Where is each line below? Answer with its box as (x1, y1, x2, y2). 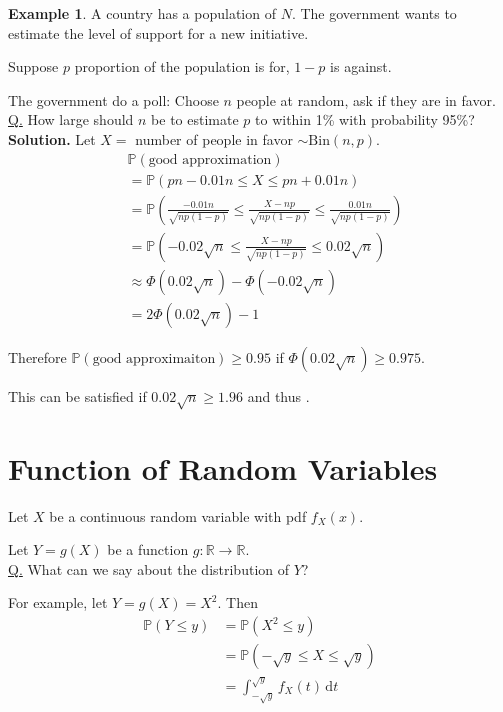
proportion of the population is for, (74, 56, 290, 77)
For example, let (8, 592, 108, 613)
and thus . (247, 385, 310, 406)
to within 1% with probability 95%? (255, 109, 475, 130)
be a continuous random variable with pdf (49, 505, 307, 526)
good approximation (148, 152, 272, 167)
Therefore (8, 346, 67, 367)
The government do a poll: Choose (8, 89, 219, 110)
